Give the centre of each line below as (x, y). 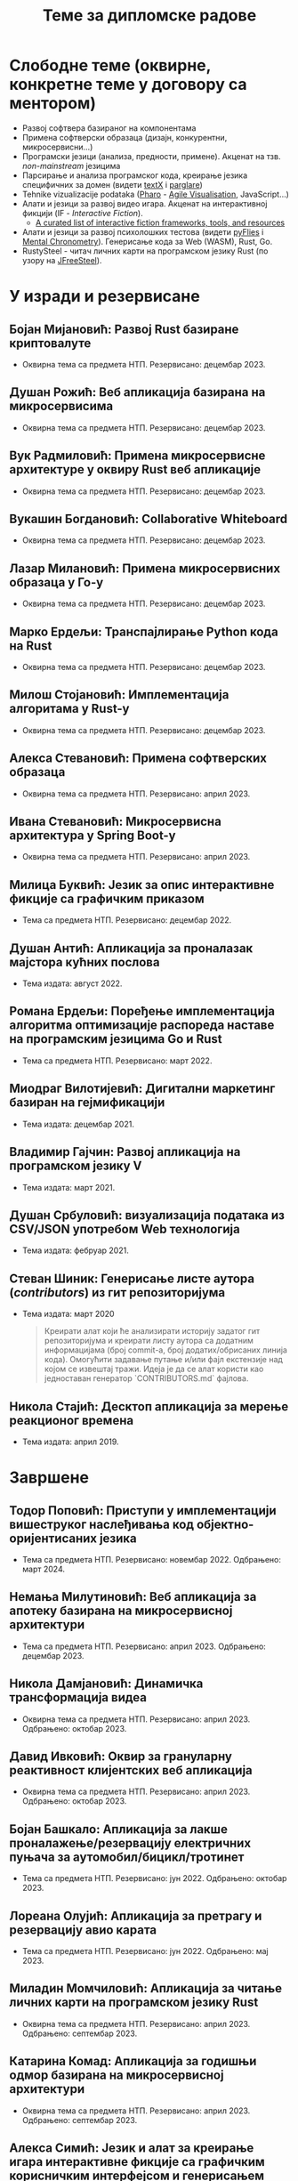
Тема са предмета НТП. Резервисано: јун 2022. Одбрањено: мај (145, 1951)
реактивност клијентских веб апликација (131, 1770)
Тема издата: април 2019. (70, 1442)
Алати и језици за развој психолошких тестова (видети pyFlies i (143, 231)
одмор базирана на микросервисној (117, 2076)
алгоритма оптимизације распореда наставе (142, 1026)
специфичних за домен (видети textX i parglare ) (112, 184)
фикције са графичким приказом (107, 898)
